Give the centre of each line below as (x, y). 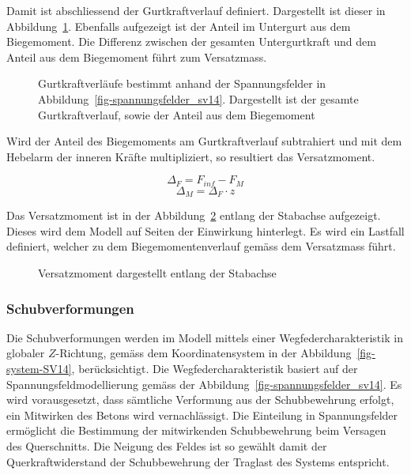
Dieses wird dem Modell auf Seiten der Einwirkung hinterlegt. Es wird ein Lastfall (205, 230)
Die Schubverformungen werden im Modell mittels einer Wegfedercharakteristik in (205, 337)
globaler (26, 353)
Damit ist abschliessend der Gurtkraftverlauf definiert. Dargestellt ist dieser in (196, 10)
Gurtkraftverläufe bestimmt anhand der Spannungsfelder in (182, 83)
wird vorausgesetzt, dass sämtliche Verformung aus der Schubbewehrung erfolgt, (200, 400)
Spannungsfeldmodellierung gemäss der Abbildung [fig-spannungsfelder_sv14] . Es (204, 384)
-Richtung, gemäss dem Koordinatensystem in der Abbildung (204, 353)
